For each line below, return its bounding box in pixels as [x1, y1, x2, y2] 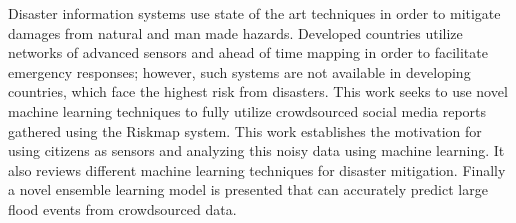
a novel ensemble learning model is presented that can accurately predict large [8, 179, 488, 200]
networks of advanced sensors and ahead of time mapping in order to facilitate [8, 42, 488, 63]
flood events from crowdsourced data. [8, 198, 237, 219]
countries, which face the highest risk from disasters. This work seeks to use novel [8, 81, 508, 102]
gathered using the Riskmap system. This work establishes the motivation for [8, 120, 482, 141]
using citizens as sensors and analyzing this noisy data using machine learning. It [8, 140, 505, 161]
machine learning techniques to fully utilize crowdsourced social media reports [8, 100, 487, 121]
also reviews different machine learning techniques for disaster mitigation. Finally [8, 159, 506, 180]
